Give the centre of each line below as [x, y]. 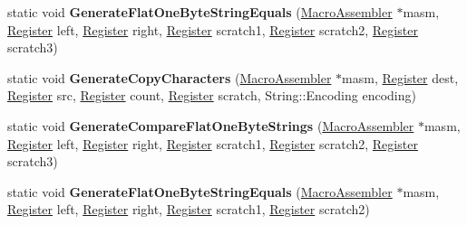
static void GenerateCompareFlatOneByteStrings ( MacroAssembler [211, 125]
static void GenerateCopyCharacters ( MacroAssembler [170, 77]
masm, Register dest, [400, 77]
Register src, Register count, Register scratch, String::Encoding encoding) [212, 95]
